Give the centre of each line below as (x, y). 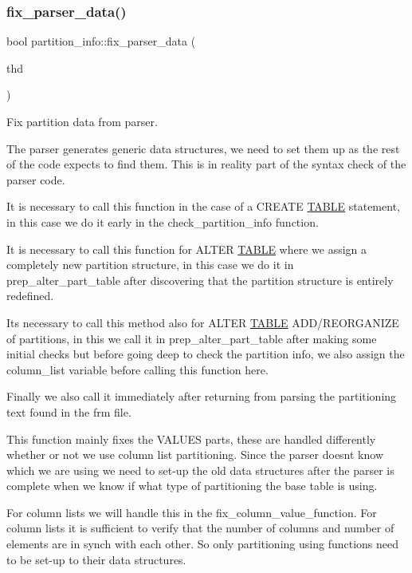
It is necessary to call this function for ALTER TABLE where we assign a (187, 249)
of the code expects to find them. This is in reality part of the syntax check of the (206, 164)
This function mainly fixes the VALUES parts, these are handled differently (191, 439)
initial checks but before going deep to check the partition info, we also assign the (206, 354)
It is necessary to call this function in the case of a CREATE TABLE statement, (203, 206)
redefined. (30, 296)
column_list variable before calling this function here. (137, 369)
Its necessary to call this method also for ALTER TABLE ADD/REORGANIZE (203, 322)
